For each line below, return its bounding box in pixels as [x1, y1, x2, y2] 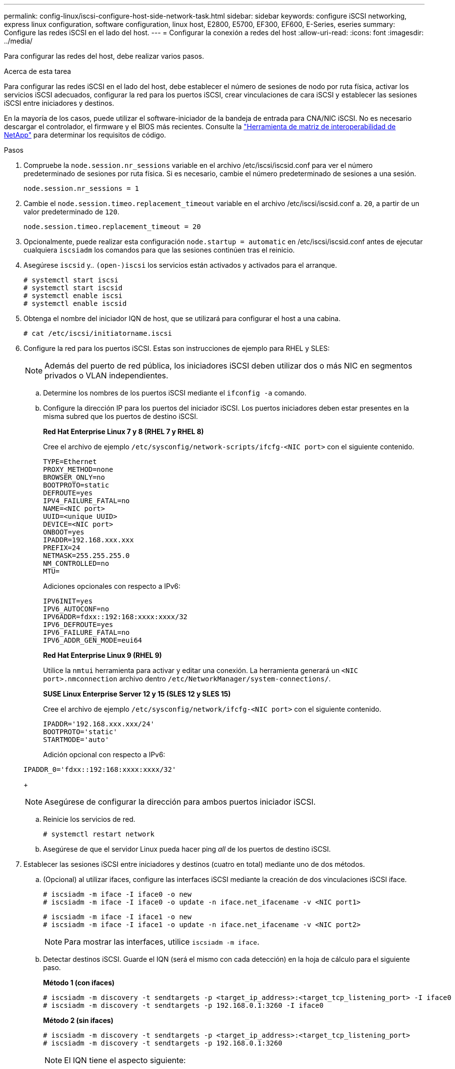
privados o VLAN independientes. [45, 371, 168, 380]
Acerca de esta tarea [4, 67, 71, 75]
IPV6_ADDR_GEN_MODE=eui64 [43, 636, 142, 644]
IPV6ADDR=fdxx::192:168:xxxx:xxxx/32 [43, 613, 188, 621]
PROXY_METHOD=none [43, 465, 114, 473]
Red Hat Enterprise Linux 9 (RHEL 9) [43, 651, 162, 659]
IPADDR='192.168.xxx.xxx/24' [43, 720, 155, 728]
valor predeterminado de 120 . [23, 208, 119, 216]
